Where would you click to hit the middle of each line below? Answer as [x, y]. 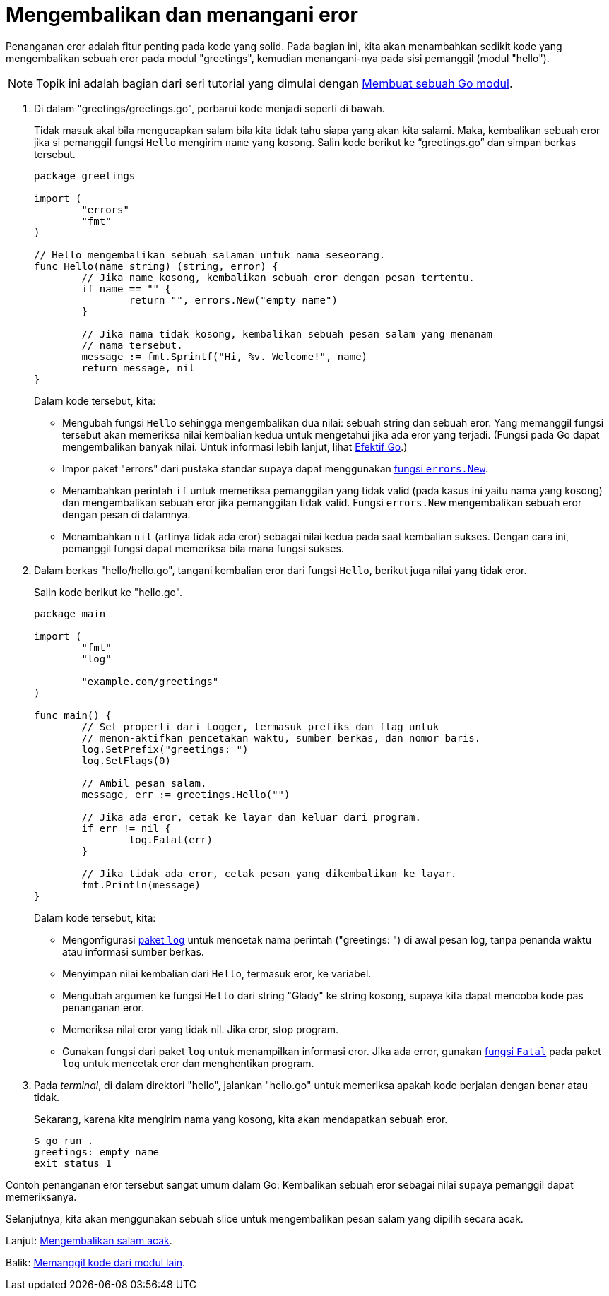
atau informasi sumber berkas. [133, 951]
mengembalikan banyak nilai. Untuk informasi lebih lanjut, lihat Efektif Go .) [235, 446]
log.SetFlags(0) [126, 760]
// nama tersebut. [132, 345]
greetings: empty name [97, 1152]
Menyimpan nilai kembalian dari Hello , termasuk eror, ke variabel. [217, 973]
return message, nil [138, 368]
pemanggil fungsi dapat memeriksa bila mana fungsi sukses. [203, 548]
